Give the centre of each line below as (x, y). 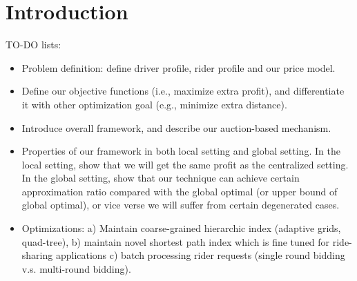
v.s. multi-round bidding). (76, 268)
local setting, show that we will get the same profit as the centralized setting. (185, 164)
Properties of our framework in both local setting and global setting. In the (181, 151)
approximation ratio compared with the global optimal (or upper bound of (180, 191)
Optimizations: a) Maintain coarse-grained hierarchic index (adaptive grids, (181, 228)
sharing (37, 255)
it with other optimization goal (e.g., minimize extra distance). (154, 104)
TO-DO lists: (33, 45)
